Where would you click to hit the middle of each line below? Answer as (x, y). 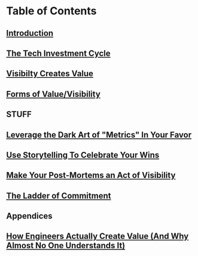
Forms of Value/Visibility (53, 94)
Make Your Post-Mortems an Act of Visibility (91, 176)
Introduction (30, 33)
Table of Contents (51, 11)
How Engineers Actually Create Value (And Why (98, 237)
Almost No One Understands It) (66, 246)
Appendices (29, 216)
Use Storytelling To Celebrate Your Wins (83, 155)
